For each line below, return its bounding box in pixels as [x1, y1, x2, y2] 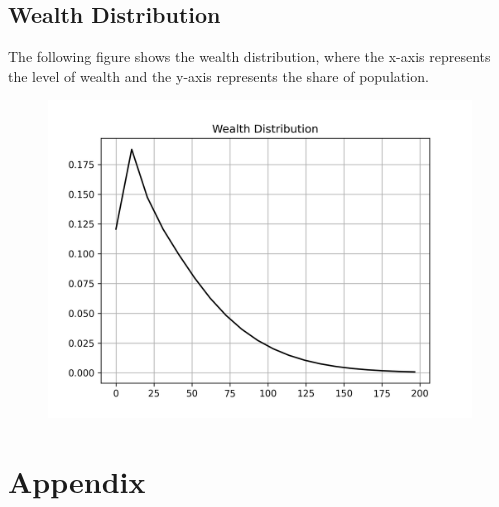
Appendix [8, 461, 146, 502]
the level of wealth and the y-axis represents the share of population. [8, 65, 429, 86]
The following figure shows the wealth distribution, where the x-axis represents [8, 46, 491, 67]
